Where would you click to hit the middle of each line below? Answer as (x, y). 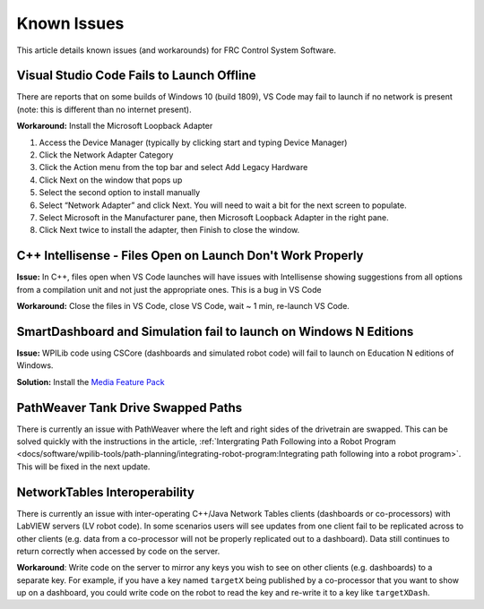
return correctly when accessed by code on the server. (118, 551)
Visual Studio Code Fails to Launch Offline (136, 76)
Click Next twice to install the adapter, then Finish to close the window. (169, 230)
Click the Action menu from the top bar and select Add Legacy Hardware (173, 167)
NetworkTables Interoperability (105, 492)
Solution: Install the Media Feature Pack (91, 382)
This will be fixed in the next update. (83, 467)
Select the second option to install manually (120, 193)
